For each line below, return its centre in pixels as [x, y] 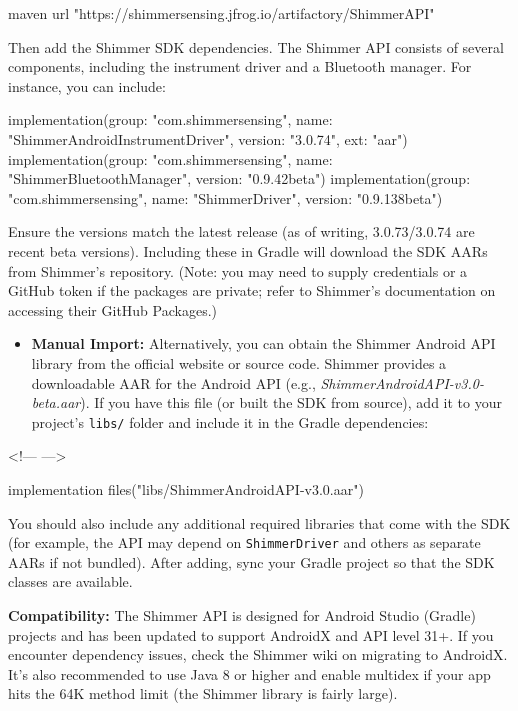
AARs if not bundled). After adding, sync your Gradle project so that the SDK [251, 561]
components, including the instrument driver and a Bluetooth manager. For [240, 66]
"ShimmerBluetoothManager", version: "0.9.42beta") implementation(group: [239, 178]
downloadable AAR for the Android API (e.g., [173, 382]
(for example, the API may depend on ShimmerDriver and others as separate [244, 542]
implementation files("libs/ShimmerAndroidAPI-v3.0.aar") [186, 488]
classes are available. [70, 581]
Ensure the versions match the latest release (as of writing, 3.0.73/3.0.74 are [241, 231]
